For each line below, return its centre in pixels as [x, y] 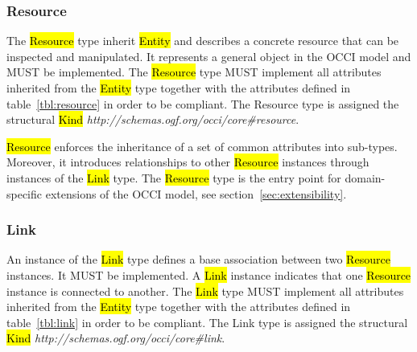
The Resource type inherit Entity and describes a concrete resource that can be [203, 41]
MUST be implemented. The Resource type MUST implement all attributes [194, 72]
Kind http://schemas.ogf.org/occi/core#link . [116, 338]
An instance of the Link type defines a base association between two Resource [198, 259]
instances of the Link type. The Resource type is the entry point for [174, 177]
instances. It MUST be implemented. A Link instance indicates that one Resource [209, 274]
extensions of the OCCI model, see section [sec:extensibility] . [196, 193]
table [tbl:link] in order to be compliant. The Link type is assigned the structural [207, 322]
